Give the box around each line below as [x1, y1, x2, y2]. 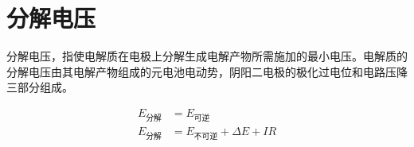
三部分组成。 [6, 79, 73, 95]
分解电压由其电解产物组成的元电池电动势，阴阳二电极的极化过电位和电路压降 [6, 63, 408, 79]
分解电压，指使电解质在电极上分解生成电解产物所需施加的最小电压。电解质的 [6, 48, 408, 64]
